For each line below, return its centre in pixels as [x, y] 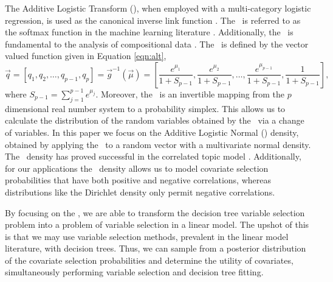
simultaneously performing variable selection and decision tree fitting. [134, 272]
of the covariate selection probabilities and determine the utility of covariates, [149, 260]
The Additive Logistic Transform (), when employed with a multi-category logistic [158, 8]
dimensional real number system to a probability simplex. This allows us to [145, 108]
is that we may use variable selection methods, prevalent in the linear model [147, 236]
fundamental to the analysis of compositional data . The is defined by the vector [157, 44]
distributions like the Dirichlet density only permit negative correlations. [140, 192]
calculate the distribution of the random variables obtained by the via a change [155, 120]
